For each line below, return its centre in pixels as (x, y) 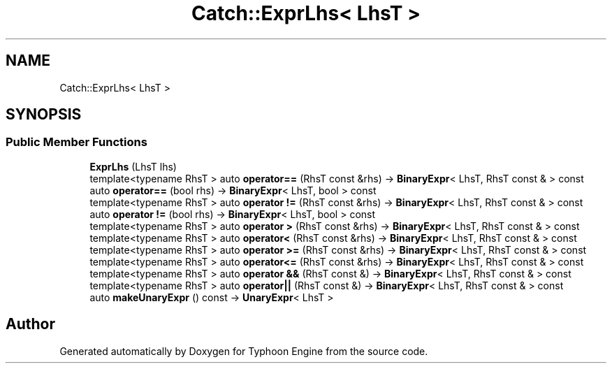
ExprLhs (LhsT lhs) (133, 166)
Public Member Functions (76, 142)
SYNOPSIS (44, 115)
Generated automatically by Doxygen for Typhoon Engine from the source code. (244, 351)
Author (30, 324)
